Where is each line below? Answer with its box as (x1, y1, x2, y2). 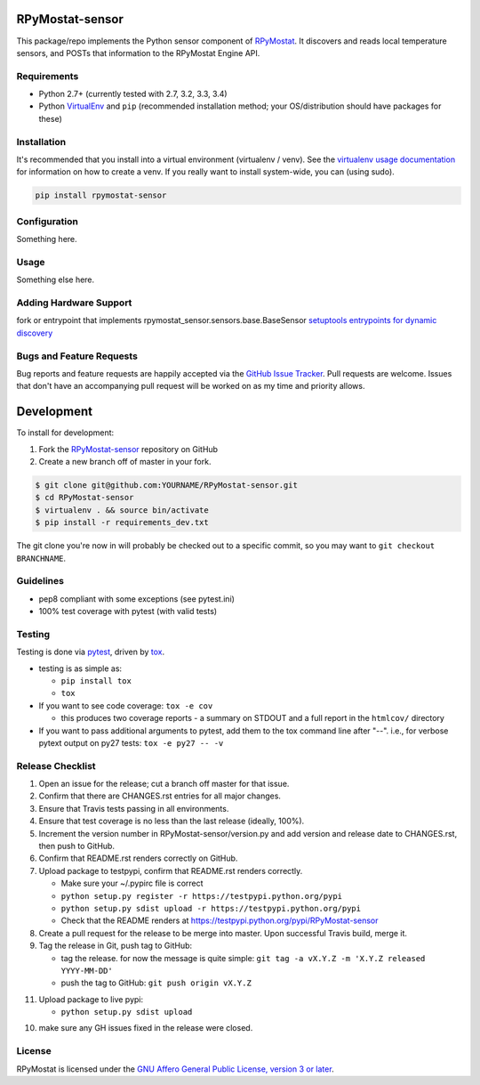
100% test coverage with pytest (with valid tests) (38, 606, 218, 617)
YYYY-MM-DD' (60, 966, 113, 976)
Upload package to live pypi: (38, 993, 144, 1005)
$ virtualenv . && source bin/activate (35, 505, 209, 515)
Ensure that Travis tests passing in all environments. (38, 803, 229, 814)
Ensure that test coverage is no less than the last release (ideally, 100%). (38, 815, 305, 827)
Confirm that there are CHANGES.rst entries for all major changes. (38, 790, 282, 801)
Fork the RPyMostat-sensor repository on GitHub (38, 443, 218, 454)
